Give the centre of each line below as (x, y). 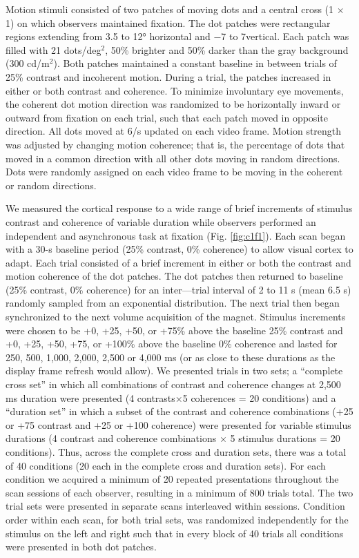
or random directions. (51, 185)
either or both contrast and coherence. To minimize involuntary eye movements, (175, 90)
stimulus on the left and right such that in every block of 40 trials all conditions (175, 533)
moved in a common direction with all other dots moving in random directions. (173, 158)
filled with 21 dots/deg (54, 49)
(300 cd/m (28, 63)
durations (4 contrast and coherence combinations (111, 438)
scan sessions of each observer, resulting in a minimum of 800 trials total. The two (179, 492)
